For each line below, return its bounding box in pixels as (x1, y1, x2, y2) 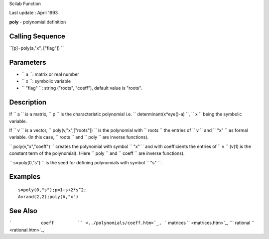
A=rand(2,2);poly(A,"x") (18, 194, 79, 200)
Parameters (9, 58, 46, 67)
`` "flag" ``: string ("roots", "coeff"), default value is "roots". (21, 85, 142, 91)
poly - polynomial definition (9, 19, 66, 25)
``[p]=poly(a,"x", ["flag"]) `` (9, 45, 64, 51)
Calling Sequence (9, 32, 66, 40)
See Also (9, 207, 37, 215)
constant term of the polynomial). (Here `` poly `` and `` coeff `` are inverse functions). (9, 150, 185, 156)
